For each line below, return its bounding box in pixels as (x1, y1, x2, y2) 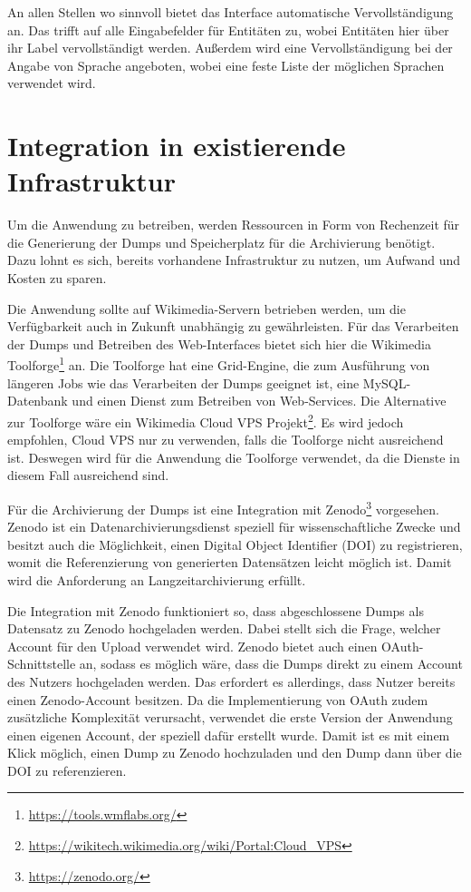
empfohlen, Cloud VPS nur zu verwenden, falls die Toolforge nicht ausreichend (7, 430, 444, 449)
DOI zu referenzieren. (7, 760, 127, 779)
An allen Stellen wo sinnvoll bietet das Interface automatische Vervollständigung (7, 3, 454, 21)
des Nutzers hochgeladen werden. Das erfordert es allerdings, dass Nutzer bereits (7, 671, 456, 691)
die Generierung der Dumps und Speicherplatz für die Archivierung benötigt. (7, 232, 436, 251)
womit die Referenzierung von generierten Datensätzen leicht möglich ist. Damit (7, 553, 452, 572)
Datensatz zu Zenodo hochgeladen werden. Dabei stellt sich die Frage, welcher (7, 619, 441, 638)
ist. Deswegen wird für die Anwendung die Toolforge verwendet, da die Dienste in (7, 447, 460, 466)
